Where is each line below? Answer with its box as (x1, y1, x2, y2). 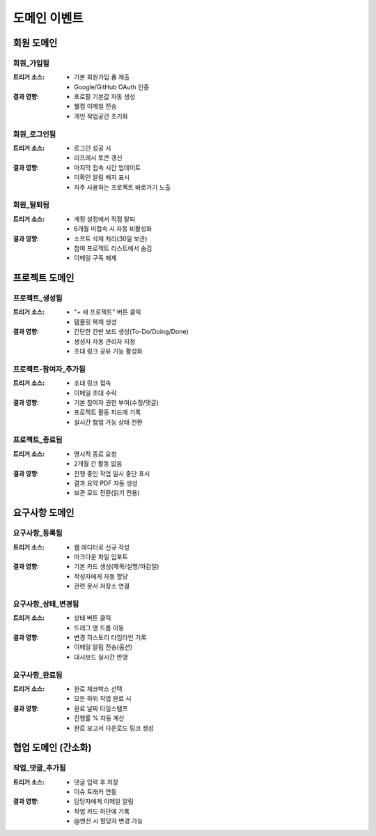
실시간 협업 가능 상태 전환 (74, 418, 143, 426)
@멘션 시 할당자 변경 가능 (74, 816, 143, 826)
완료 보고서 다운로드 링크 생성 (74, 724, 155, 732)
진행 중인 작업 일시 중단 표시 (74, 469, 150, 478)
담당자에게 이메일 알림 (74, 797, 134, 805)
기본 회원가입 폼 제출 (74, 73, 130, 82)
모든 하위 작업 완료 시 (74, 694, 132, 703)
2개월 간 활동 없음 (74, 459, 123, 468)
